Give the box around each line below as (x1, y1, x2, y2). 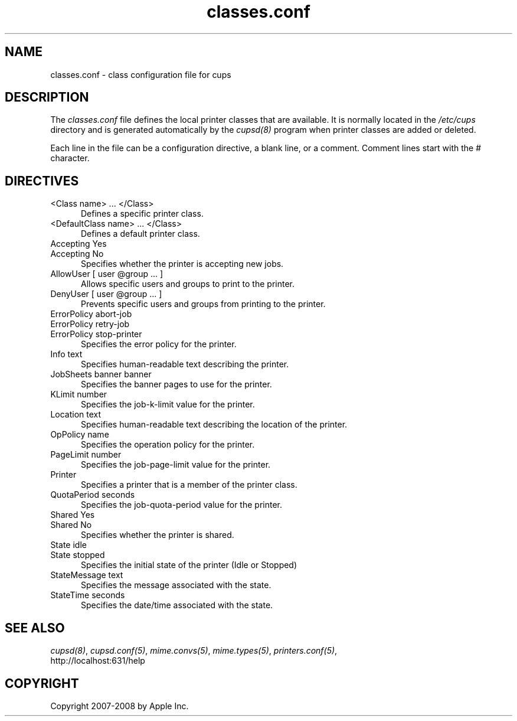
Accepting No (50, 249, 104, 259)
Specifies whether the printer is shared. (81, 530, 234, 540)
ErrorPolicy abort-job (50, 309, 132, 319)
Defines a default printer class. (81, 229, 200, 239)
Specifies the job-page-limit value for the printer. (81, 459, 271, 470)
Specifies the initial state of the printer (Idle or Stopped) (81, 560, 297, 570)
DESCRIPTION (5, 90, 89, 105)
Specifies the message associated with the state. (81, 580, 271, 590)
